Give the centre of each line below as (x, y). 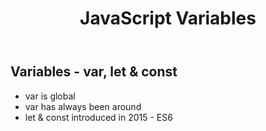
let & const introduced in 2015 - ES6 (98, 117)
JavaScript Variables (168, 18)
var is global (50, 96)
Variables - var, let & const (94, 72)
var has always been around (83, 106)
